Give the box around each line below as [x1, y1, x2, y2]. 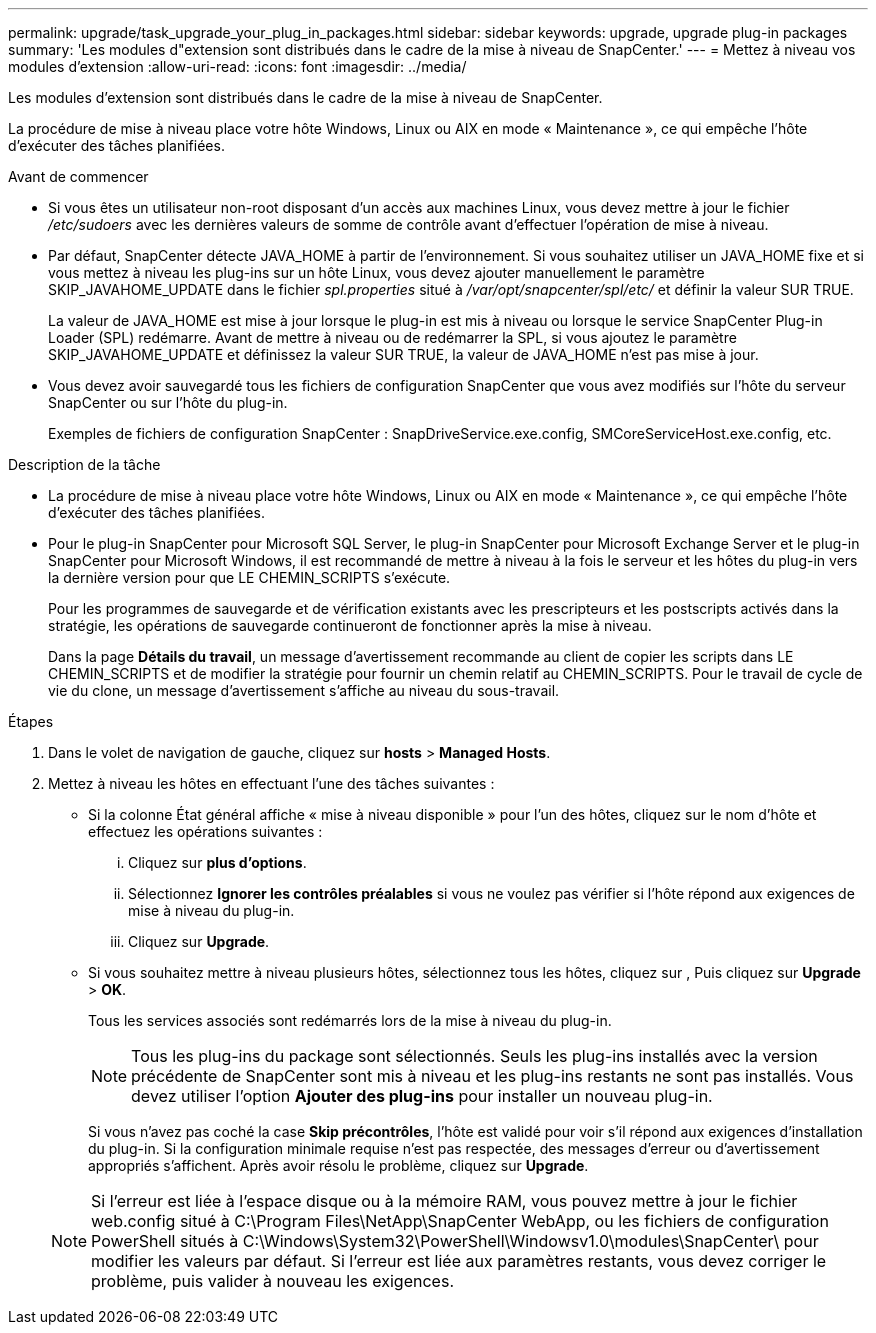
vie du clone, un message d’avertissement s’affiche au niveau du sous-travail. [48, 682, 560, 699]
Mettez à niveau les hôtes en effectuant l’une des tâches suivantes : [48, 775, 495, 792]
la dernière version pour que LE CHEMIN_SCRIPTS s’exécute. [48, 569, 451, 586]
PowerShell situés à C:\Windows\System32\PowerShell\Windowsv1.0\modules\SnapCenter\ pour [91, 1231, 819, 1251]
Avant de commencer [8, 168, 149, 185]
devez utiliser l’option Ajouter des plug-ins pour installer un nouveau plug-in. [131, 1086, 713, 1106]
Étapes [8, 713, 54, 730]
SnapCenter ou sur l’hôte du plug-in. [48, 394, 288, 411]
